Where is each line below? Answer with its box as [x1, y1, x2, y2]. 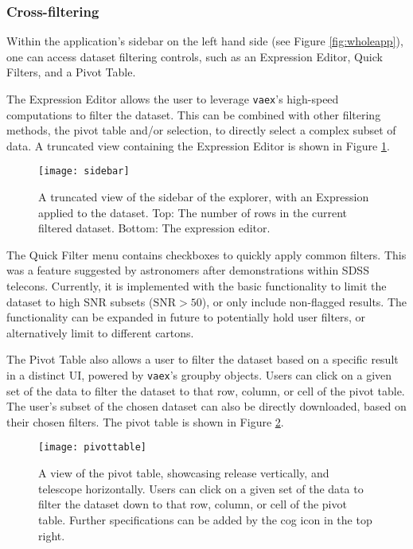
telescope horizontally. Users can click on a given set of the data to [38, 480, 364, 496]
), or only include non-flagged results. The [201, 293, 407, 310]
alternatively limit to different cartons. [6, 324, 194, 341]
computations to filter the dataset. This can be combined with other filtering [6, 106, 381, 123]
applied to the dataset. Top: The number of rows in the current [38, 204, 348, 220]
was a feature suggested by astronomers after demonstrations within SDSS [6, 262, 369, 278]
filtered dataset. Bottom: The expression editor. [38, 220, 271, 236]
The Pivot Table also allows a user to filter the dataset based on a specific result [6, 351, 399, 368]
